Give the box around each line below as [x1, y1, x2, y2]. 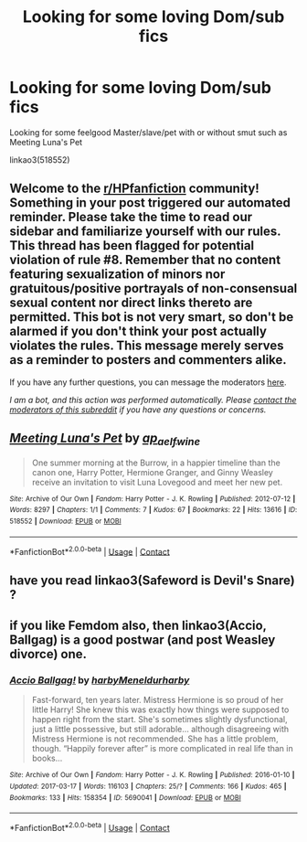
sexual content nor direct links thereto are [9, 295, 253, 311]
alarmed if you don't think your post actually [9, 324, 268, 339]
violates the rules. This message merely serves [9, 338, 285, 354]
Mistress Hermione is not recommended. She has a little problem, [31, 733, 279, 744]
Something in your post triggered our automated [9, 195, 291, 211]
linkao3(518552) [9, 154, 70, 165]
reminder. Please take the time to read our [9, 209, 253, 225]
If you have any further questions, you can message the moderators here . [9, 377, 287, 388]
